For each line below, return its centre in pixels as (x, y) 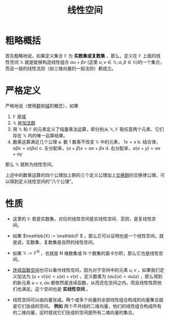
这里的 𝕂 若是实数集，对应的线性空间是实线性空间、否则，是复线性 (82, 219)
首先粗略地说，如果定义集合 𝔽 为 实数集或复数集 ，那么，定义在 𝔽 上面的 (81, 56)
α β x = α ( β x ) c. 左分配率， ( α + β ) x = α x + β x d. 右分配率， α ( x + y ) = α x (87, 148)
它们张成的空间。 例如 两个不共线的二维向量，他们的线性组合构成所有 (89, 306)
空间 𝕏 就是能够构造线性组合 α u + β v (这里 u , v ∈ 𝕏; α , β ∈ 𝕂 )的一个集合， (87, 62)
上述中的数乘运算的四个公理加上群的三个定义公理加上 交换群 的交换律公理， (83, 175)
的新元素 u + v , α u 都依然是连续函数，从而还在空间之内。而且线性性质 (85, 283)
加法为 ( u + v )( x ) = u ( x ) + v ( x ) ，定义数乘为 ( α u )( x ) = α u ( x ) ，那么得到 (90, 276)
